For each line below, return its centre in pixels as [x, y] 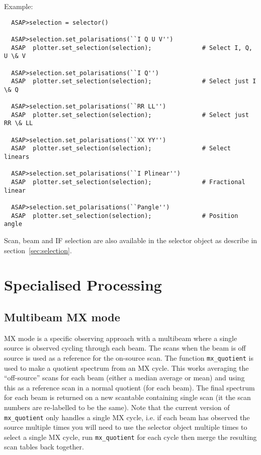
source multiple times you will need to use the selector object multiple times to [126, 427]
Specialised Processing [83, 285]
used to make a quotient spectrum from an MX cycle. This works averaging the [126, 367]
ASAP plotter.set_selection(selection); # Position [125, 216]
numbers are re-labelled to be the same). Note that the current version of [117, 407]
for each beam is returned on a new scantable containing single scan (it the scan [127, 397]
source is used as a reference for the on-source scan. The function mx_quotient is [129, 357]
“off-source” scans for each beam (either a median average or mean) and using [124, 378]
